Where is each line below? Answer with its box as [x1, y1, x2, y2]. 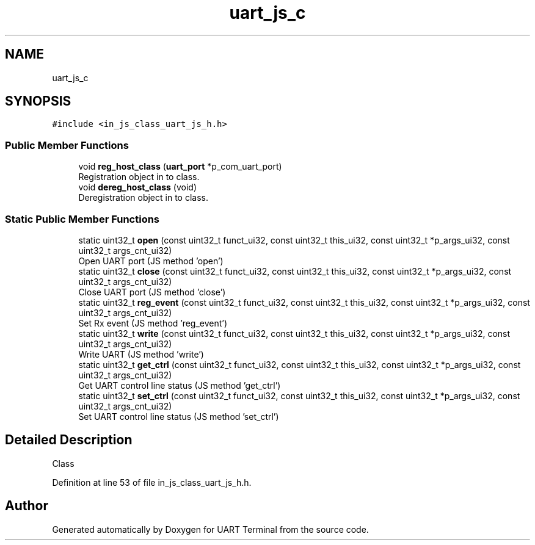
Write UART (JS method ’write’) [78, 348, 204, 359]
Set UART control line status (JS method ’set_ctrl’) [78, 411, 279, 422]
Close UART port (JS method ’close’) [78, 286, 226, 297]
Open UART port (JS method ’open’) [78, 255, 224, 266]
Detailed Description [5, 432, 133, 448]
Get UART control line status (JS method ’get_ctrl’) [78, 380, 281, 391]
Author [5, 498, 48, 514]
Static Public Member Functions [5, 212, 160, 225]
